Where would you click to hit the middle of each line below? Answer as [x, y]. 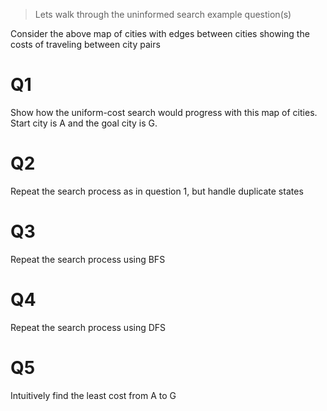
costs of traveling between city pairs [85, 44]
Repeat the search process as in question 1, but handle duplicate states [157, 191]
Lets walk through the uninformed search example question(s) [163, 14]
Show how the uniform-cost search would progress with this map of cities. [164, 112]
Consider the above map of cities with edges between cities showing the [160, 33]
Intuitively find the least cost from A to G [93, 395]
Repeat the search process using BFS [88, 259]
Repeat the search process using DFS [88, 327]
